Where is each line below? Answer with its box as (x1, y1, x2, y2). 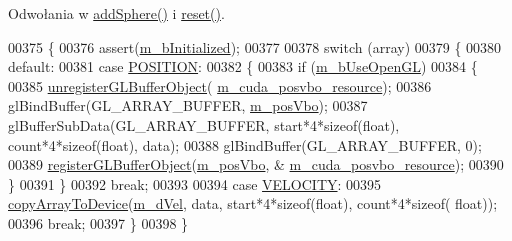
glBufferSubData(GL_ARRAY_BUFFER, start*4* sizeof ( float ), (8, 114, 400, 135)
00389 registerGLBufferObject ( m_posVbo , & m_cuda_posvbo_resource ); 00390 (8, 154, 504, 175)
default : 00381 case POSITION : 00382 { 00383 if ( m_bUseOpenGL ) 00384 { (8, 56, 478, 77)
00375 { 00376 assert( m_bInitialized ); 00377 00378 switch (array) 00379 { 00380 (8, 36, 502, 57)
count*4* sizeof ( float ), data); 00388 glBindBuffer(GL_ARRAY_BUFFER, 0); (8, 134, 482, 155)
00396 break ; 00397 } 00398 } (8, 212, 189, 233)
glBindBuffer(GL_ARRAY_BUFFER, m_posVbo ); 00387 (8, 95, 368, 116)
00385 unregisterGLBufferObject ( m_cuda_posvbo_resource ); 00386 (8, 75, 432, 96)
